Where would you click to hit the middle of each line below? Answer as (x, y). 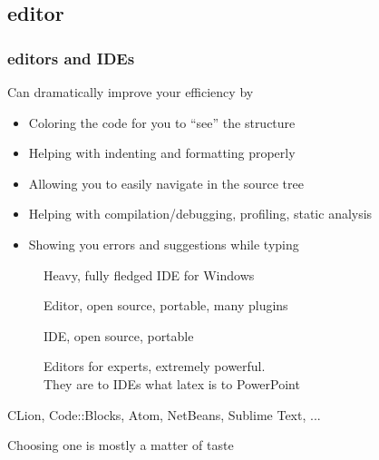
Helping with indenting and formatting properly (162, 153)
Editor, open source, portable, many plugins (166, 305)
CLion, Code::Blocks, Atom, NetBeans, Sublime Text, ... (164, 414)
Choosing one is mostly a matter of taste (121, 445)
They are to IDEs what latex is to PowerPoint (172, 383)
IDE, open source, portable (119, 335)
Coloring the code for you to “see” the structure (162, 122)
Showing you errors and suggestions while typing (164, 244)
